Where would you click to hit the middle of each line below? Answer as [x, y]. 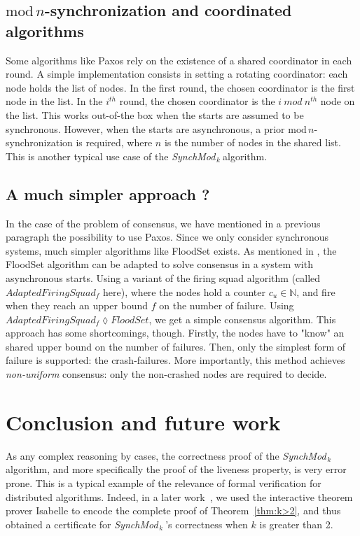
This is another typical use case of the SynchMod [111, 156]
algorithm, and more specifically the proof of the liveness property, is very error [176, 469]
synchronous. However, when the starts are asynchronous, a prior [145, 128]
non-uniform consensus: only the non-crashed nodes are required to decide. [166, 374]
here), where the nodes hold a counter [185, 291]
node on [338, 101]
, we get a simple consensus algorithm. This [242, 319]
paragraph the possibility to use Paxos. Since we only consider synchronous [167, 237]
